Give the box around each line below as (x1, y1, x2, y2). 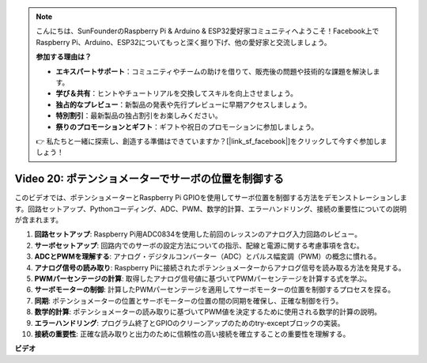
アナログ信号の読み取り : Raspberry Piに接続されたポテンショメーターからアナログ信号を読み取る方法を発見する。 (34, 263, 406, 272)
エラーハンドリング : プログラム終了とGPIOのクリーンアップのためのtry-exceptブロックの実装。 (34, 318, 345, 327)
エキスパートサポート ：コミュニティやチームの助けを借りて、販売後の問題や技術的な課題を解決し (55, 66, 373, 76)
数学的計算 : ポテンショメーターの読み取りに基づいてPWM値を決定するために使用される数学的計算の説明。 (34, 307, 381, 316)
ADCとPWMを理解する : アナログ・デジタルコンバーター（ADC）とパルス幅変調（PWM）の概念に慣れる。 (34, 251, 381, 261)
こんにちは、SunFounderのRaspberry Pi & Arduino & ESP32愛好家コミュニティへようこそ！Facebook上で (36, 26, 380, 36)
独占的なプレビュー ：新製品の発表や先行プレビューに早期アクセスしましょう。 (55, 100, 312, 109)
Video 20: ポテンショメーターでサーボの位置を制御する (14, 172, 285, 186)
